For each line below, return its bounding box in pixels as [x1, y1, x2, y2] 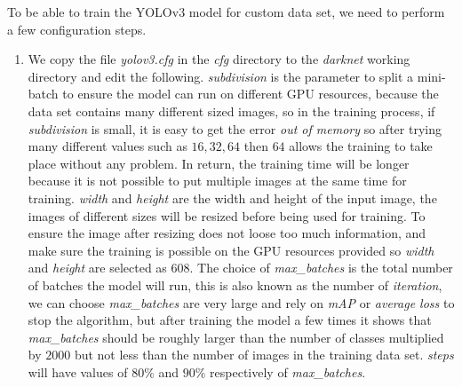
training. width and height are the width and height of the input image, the [28, 188, 437, 207]
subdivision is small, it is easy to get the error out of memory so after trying [28, 119, 442, 138]
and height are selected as [28, 258, 167, 277]
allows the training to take [289, 137, 433, 155]
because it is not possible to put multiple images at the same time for [28, 171, 407, 190]
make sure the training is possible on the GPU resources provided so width [28, 241, 434, 259]
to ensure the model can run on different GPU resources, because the [62, 84, 439, 103]
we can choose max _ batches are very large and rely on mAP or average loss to [28, 293, 455, 312]
